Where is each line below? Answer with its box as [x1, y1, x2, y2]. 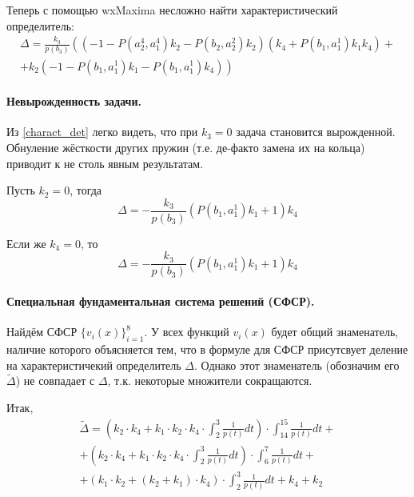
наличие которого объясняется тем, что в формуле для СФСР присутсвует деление [6, 341, 408, 358]
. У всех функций [144, 323, 229, 340]
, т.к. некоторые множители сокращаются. [107, 372, 312, 389]
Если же [6, 234, 46, 251]
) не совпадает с [15, 372, 95, 389]
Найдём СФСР [6, 323, 78, 340]
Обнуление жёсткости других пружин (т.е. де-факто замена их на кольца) [6, 138, 365, 155]
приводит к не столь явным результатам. [6, 154, 204, 171]
